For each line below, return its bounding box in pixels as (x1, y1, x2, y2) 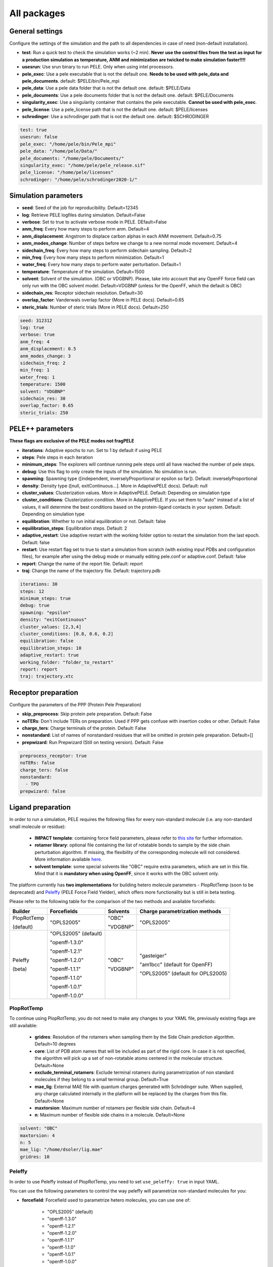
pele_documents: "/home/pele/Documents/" (20, 155, 124, 161)
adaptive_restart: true (20, 652, 79, 658)
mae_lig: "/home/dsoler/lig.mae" (20, 1147, 103, 1152)
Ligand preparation (9, 803, 71, 812)
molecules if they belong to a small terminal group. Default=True (34, 1076, 169, 1083)
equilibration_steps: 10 (20, 645, 82, 651)
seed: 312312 (20, 317, 53, 323)
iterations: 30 (20, 581, 58, 587)
